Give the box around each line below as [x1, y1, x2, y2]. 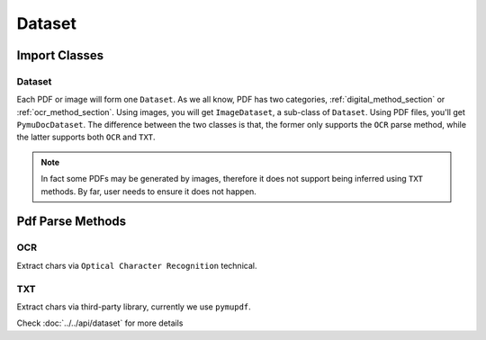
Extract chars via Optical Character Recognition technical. [16, 260, 257, 271]
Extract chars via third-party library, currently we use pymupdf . [16, 301, 251, 312]
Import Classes [16, 48, 104, 63]
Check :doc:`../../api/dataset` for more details [16, 318, 184, 328]
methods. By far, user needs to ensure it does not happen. [40, 185, 256, 197]
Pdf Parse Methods [16, 214, 127, 229]
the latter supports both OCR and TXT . [16, 131, 157, 143]
